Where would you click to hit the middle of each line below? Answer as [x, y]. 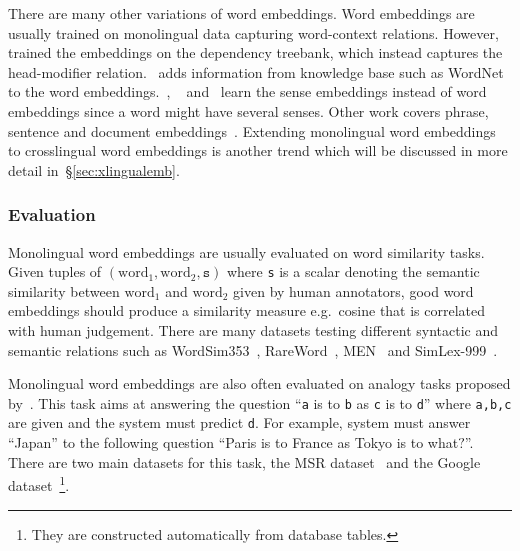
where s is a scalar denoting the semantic [353, 271]
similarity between [64, 290]
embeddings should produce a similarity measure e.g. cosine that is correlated [247, 310]
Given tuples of [55, 271]
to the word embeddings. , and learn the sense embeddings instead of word [247, 91]
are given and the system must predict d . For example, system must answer [239, 422]
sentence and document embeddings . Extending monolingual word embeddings [252, 130]
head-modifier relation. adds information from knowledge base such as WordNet [256, 71]
